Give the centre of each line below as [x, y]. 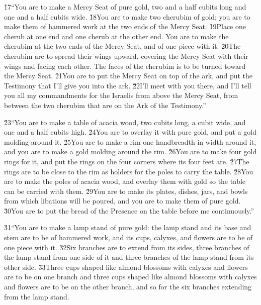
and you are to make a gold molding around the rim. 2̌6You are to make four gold [130, 151]
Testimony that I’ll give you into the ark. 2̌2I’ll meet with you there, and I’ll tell [128, 85]
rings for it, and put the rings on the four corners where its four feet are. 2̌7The [127, 161]
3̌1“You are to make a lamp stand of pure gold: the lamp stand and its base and [128, 227]
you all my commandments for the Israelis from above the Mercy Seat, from [121, 95]
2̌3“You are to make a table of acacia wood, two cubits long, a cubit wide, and [125, 122]
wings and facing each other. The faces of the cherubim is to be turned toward [125, 66]
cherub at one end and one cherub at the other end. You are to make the [116, 36]
